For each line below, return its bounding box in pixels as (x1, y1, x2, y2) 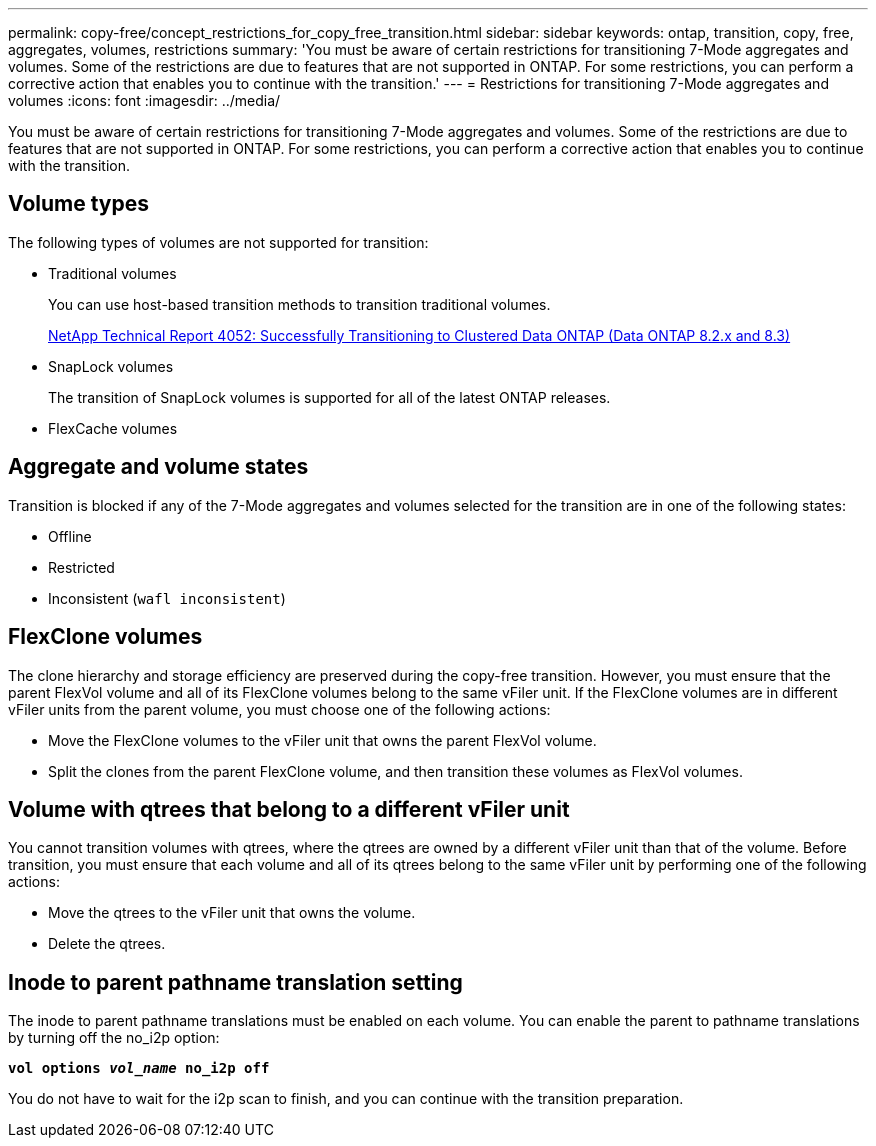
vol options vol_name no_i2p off (8, 1060, 270, 1077)
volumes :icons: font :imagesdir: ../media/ (8, 92, 281, 109)
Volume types (8, 191, 149, 217)
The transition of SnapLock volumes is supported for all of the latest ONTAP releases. (48, 388, 611, 406)
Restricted (48, 558, 115, 576)
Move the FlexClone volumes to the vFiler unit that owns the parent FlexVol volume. (48, 731, 597, 749)
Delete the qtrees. (48, 935, 166, 953)
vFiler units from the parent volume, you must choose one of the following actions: (8, 700, 551, 718)
